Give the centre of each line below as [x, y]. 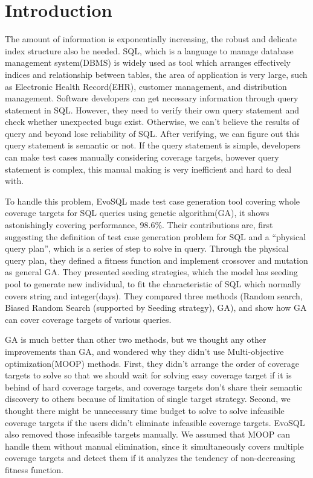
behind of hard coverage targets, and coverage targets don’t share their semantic [154, 387]
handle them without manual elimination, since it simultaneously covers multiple [154, 446]
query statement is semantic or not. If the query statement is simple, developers [153, 145]
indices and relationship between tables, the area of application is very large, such [156, 74]
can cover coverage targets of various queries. [88, 319]
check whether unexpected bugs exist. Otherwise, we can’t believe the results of [152, 122]
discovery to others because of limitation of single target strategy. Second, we [148, 399]
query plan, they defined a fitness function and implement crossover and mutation [156, 260]
